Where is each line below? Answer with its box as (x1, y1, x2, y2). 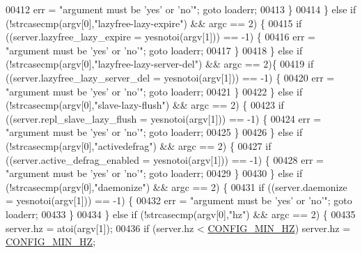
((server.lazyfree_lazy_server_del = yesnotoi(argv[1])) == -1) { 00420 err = (6, 70, 335, 84)
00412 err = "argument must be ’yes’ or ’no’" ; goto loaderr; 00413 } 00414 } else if (6, 2, 356, 16)
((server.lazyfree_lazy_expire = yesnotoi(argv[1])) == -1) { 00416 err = (6, 29, 315, 44)
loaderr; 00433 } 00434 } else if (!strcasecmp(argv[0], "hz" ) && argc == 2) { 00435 (6, 206, 356, 221)
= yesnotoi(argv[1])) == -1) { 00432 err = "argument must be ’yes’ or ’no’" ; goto (6, 193, 352, 208)
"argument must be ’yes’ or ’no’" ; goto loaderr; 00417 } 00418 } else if (6, 43, 303, 57)
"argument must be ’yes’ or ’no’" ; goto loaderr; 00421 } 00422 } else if (6, 84, 303, 98)
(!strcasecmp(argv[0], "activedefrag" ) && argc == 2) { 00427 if (6, 138, 271, 153)
